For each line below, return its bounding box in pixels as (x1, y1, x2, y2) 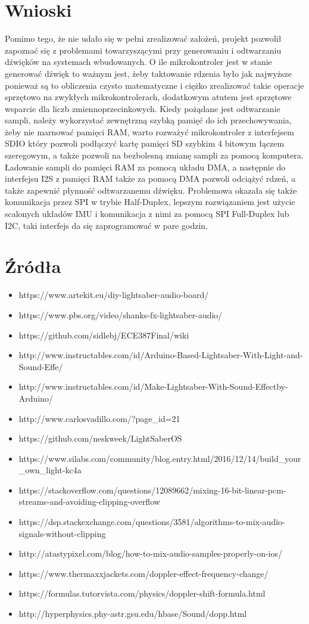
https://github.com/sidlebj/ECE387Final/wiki (18, 328, 189, 341)
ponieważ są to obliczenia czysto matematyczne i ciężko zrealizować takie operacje (5, 79, 304, 91)
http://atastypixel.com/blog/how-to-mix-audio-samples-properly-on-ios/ (18, 547, 282, 560)
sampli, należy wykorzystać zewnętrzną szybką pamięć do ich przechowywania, (5, 114, 292, 126)
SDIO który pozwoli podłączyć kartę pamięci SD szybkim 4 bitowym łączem (5, 137, 285, 150)
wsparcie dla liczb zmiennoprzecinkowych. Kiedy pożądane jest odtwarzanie (5, 102, 280, 114)
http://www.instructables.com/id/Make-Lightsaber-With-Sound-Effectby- (18, 380, 288, 393)
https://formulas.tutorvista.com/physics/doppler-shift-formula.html (18, 587, 266, 600)
